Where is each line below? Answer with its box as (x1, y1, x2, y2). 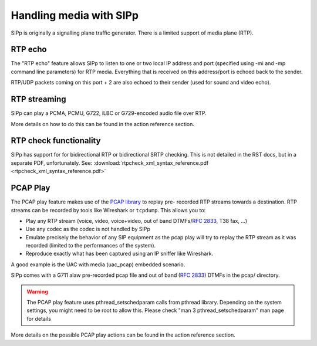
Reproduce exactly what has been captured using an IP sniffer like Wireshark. (25, 250, 214, 257)
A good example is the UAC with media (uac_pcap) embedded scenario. (11, 261, 186, 268)
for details (26, 315, 51, 322)
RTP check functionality (11, 135, 101, 146)
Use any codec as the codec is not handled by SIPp (25, 226, 151, 233)
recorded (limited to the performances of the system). (25, 242, 156, 249)
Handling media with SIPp (11, 9, 139, 22)
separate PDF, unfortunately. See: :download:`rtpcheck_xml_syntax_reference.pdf (11, 159, 209, 167)
